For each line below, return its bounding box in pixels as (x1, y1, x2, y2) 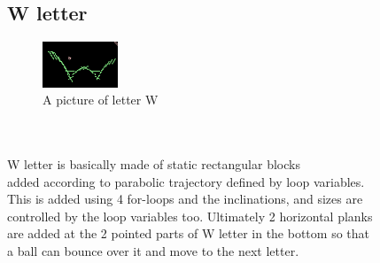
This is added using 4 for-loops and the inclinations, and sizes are (7, 190, 363, 208)
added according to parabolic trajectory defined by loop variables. (7, 172, 365, 190)
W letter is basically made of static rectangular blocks (7, 155, 300, 174)
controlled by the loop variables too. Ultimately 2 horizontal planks (7, 206, 373, 225)
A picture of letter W (43, 90, 159, 109)
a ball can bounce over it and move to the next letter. (7, 242, 299, 260)
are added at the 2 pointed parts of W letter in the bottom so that (7, 224, 369, 243)
